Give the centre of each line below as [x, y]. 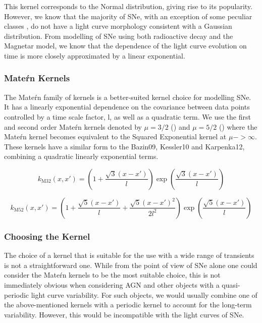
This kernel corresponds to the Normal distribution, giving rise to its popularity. [128, 6]
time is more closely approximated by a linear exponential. [95, 55]
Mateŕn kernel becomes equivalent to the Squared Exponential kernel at [115, 137]
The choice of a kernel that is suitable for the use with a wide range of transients [129, 255]
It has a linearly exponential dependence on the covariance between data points [127, 107]
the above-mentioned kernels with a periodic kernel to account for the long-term [128, 305]
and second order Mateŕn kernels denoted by [73, 126]
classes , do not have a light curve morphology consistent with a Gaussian [118, 26]
